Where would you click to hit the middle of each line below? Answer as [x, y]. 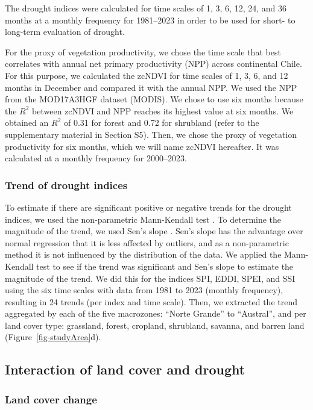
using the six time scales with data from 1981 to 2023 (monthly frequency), [144, 290]
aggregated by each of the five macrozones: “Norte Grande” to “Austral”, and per [156, 313]
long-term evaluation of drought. [65, 32]
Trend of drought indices [66, 185]
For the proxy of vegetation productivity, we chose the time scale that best [143, 51]
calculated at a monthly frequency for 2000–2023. [96, 158]
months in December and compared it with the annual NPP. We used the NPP [151, 87]
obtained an [27, 123]
